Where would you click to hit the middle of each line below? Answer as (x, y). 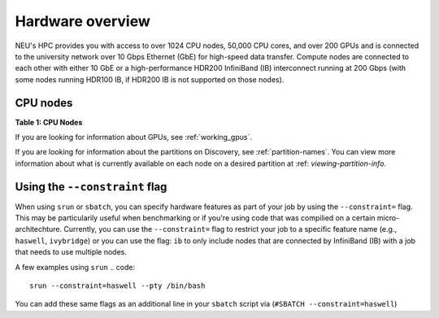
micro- (388, 218)
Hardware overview (83, 21)
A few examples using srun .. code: (75, 267)
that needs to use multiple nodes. (71, 252)
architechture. (39, 229)
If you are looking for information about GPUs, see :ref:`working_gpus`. (133, 137)
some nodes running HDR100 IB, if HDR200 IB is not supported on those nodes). (150, 79)
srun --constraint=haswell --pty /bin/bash (117, 286)
